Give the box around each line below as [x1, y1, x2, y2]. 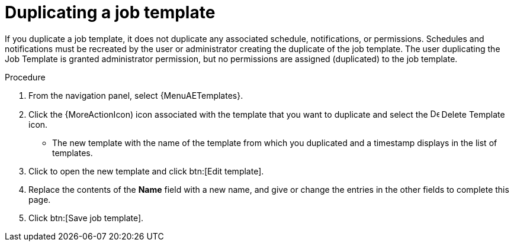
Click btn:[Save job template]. [28, 212, 144, 223]
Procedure [5, 72, 46, 82]
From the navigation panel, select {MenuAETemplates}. [28, 90, 243, 101]
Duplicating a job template [5, 2, 216, 22]
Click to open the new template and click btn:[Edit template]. [28, 166, 264, 176]
